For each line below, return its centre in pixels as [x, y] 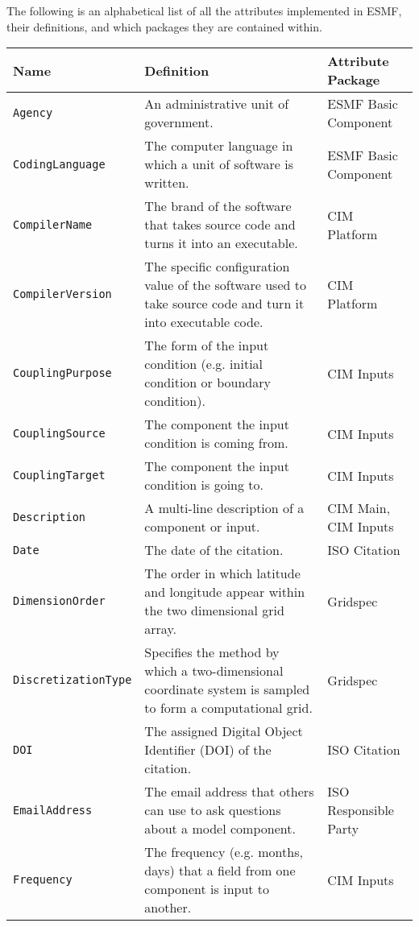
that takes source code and [220, 225]
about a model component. [220, 829]
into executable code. [204, 322]
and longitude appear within [225, 592]
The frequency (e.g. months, [224, 852]
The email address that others [229, 792]
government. [179, 122]
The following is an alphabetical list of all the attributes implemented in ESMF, [204, 10]
